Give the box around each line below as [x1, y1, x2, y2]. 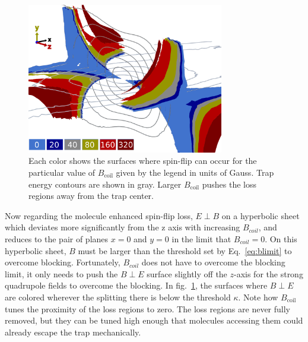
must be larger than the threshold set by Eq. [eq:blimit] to [78, 244, 292, 256]
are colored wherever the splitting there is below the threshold [5, 290, 231, 303]
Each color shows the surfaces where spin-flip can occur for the [28, 154, 257, 167]
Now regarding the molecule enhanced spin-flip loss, [5, 209, 193, 221]
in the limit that [172, 233, 231, 245]
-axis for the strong [234, 267, 303, 280]
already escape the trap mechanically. [5, 325, 141, 338]
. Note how [238, 290, 278, 303]
